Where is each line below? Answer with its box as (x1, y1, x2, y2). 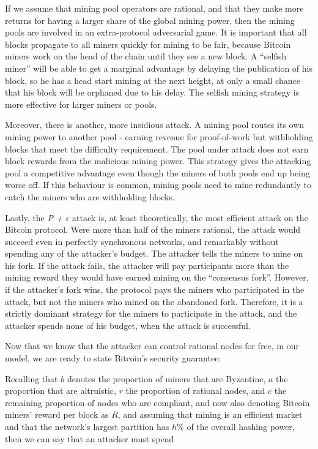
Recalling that (5, 372, 58, 385)
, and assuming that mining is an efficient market (117, 408, 303, 421)
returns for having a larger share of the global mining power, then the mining (5, 13, 295, 26)
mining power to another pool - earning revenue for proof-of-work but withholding (5, 130, 313, 143)
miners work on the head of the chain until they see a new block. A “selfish (5, 50, 287, 62)
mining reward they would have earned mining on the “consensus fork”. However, (5, 271, 309, 284)
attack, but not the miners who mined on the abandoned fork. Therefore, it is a (5, 295, 303, 308)
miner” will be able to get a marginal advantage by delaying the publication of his (5, 61, 313, 74)
